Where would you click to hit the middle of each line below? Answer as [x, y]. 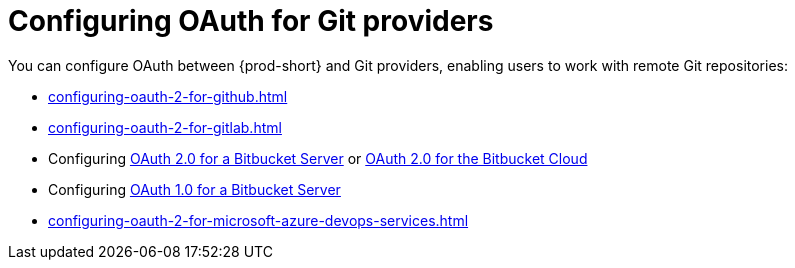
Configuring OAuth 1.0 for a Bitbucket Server [194, 189]
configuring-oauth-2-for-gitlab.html [165, 127]
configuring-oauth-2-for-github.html [168, 96]
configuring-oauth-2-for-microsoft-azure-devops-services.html [258, 220]
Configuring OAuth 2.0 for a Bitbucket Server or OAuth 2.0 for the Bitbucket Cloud [318, 158]
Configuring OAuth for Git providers [251, 21]
